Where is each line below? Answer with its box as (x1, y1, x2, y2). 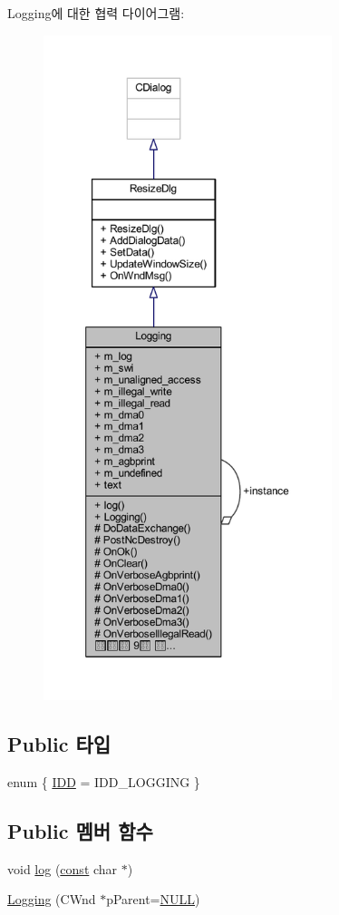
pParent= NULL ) (106, 890, 200, 909)
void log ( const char (7, 859, 118, 878)
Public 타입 (7, 729, 111, 757)
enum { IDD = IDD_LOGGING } (7, 772, 200, 791)
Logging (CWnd (7, 890, 96, 909)
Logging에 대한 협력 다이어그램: (7, 4, 185, 22)
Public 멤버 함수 (7, 816, 153, 844)
